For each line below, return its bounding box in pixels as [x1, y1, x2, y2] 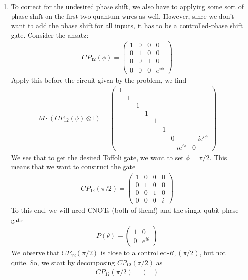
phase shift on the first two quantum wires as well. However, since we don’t [11, 11, 234, 21]
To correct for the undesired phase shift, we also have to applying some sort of [11, 1, 244, 11]
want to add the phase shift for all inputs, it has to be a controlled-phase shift [11, 20, 243, 30]
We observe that [11, 248, 60, 258]
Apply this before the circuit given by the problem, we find [11, 74, 186, 85]
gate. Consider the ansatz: [11, 29, 89, 40]
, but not [199, 248, 226, 258]
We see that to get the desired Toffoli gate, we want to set [11, 152, 184, 162]
